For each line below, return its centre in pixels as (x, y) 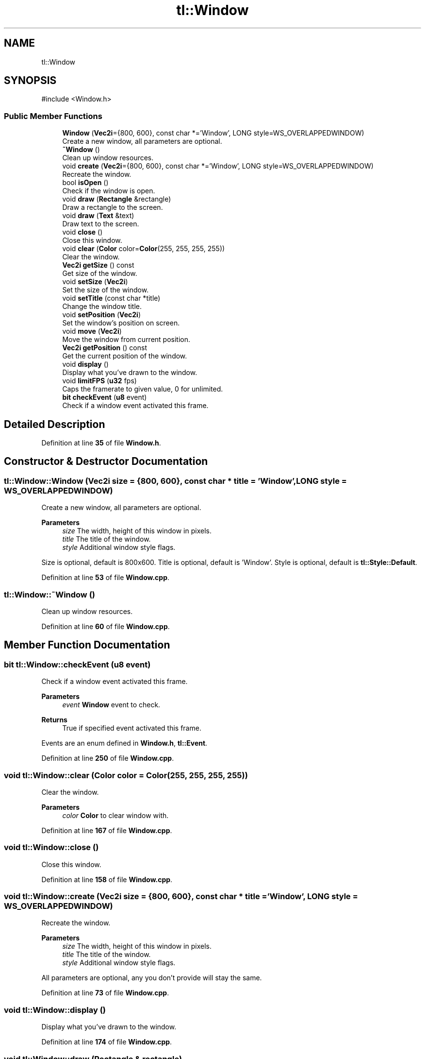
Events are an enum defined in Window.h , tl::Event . (124, 743)
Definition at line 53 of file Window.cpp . (106, 578)
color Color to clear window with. (115, 815)
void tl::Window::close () (51, 847)
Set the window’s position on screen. (121, 323)
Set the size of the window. (106, 290)
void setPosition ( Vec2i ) (101, 315)
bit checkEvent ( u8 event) (105, 397)
